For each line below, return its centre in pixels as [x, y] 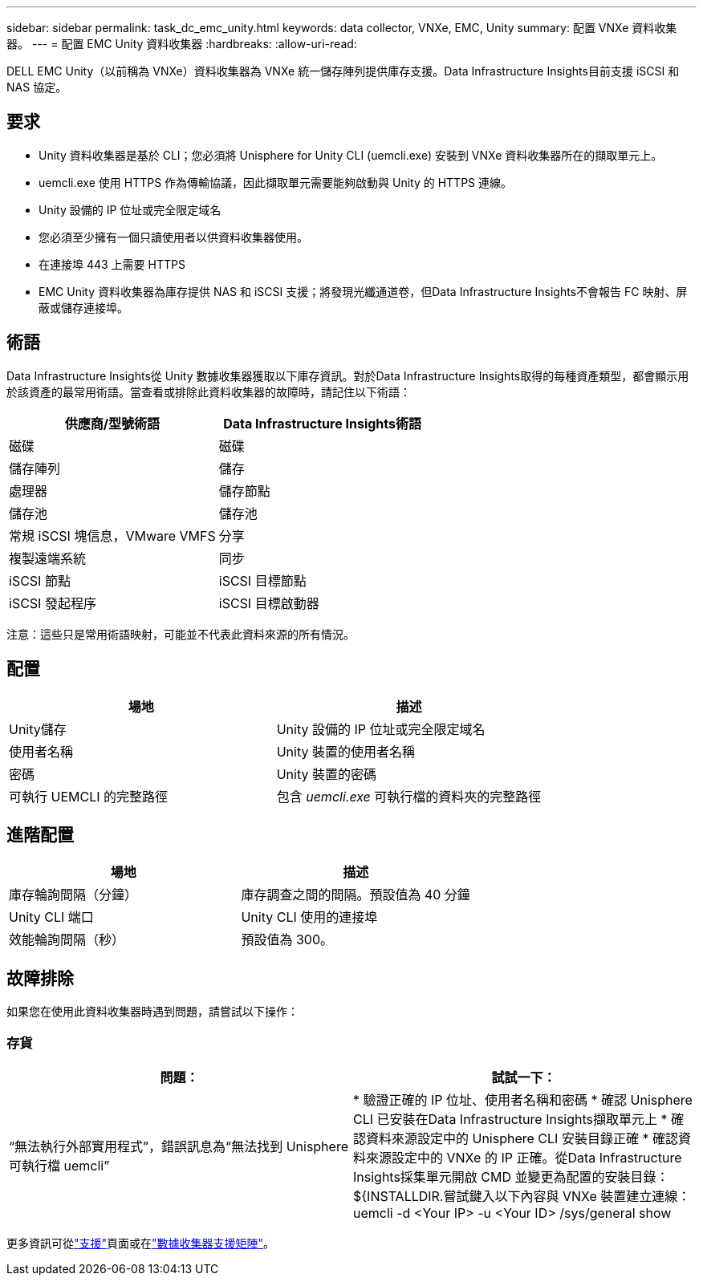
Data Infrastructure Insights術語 [323, 423]
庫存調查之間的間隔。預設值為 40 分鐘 [356, 895]
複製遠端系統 [48, 558]
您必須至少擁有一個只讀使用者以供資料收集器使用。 [173, 237]
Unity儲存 [38, 729]
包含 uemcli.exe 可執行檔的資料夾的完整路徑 [409, 796]
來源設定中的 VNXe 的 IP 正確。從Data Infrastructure [524, 1157]
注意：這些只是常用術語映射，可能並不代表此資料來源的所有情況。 [181, 634]
